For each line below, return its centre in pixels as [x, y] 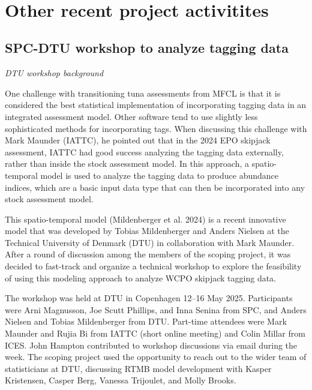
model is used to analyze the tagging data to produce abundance [160, 175]
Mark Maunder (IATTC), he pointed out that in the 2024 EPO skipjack [138, 140]
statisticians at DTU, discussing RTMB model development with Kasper [138, 368]
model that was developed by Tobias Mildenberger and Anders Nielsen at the [147, 231]
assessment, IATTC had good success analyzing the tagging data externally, [144, 151]
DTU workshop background [54, 73]
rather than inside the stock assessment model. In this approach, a [127, 163]
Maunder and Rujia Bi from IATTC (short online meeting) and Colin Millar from [155, 333]
